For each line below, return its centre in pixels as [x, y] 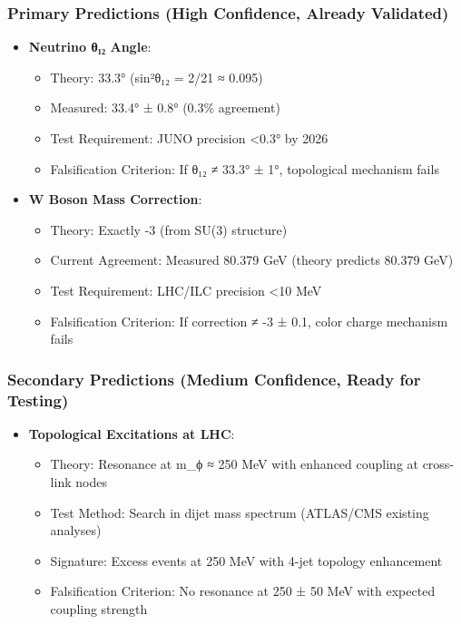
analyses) [76, 530]
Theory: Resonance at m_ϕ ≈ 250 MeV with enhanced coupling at [234, 464]
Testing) [38, 400]
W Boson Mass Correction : [115, 199]
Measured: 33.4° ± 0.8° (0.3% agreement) [165, 107]
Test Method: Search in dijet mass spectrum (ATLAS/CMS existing [240, 512]
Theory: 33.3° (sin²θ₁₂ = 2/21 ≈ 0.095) [157, 77]
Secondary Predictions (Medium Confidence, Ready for [214, 379]
